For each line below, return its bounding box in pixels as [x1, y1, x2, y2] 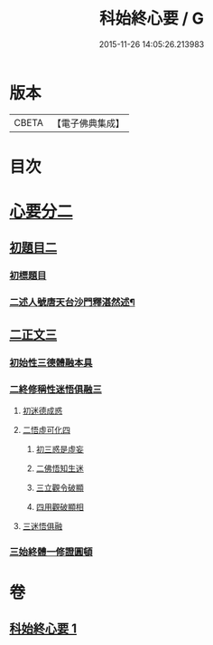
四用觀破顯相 [35, 501, 84, 512]
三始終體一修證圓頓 [9, 545, 93, 558]
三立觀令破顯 [35, 482, 84, 493]
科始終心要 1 [9, 621, 78, 637]
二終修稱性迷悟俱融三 [9, 382, 102, 395]
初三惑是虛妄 [35, 443, 84, 454]
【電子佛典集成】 [51, 117, 125, 130]
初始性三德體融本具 [9, 356, 93, 369]
